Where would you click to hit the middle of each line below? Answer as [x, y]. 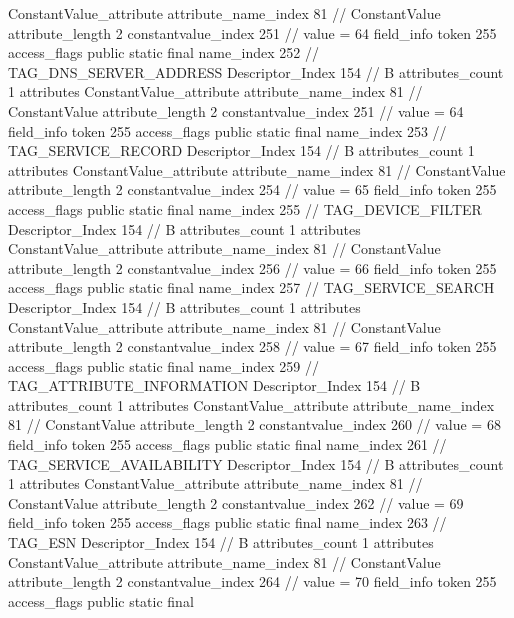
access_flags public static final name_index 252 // [164, 52]
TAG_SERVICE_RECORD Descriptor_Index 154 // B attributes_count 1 [241, 150]
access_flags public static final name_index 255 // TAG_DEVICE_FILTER [245, 208]
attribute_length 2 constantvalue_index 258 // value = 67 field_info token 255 [252, 346]
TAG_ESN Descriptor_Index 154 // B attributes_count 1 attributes [221, 542]
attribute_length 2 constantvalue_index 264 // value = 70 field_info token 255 [252, 581]
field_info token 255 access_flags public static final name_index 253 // [227, 130]
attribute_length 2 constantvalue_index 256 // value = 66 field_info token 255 [252, 267]
